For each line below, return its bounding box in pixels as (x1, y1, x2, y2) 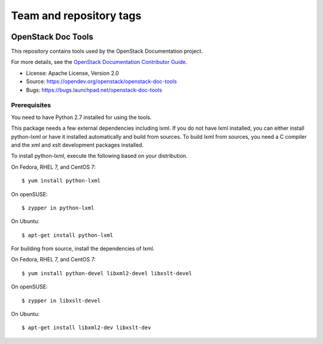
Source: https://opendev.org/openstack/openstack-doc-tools (26, 78, 177, 85)
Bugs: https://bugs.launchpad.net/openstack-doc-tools (26, 86, 163, 93)
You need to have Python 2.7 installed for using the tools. (11, 114, 152, 121)
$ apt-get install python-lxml (22, 232, 114, 239)
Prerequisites (11, 101, 51, 109)
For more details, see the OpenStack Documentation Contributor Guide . (11, 59, 188, 66)
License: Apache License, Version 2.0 (26, 69, 119, 77)
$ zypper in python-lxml (22, 204, 95, 211)
